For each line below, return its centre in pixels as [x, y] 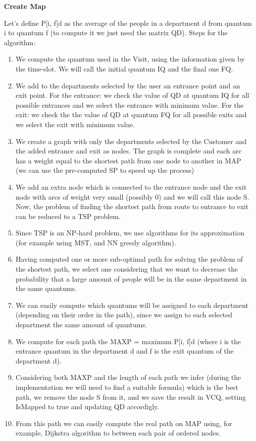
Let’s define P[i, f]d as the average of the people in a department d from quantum [128, 23]
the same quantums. [46, 288]
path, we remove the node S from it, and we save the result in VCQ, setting [131, 397]
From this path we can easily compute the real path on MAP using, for [124, 423]
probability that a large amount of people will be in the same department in [131, 278]
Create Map [25, 6]
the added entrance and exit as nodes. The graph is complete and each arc [128, 151]
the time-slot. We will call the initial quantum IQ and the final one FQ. [124, 68]
